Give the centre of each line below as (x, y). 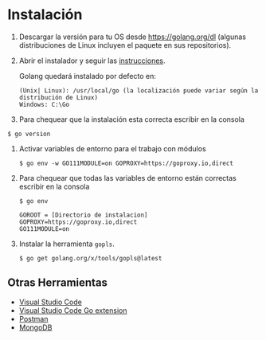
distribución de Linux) (59, 97)
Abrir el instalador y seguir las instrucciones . (92, 61)
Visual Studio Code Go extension (73, 310)
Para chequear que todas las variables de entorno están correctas (127, 178)
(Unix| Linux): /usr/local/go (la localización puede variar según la (139, 90)
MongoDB (35, 327)
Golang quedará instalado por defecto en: (87, 76)
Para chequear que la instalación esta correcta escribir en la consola (131, 119)
